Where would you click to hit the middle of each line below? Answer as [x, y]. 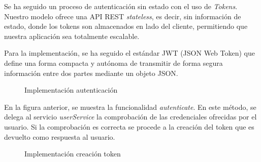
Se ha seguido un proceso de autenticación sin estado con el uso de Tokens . [121, 6]
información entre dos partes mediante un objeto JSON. [91, 73]
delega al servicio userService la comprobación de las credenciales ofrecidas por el [130, 117]
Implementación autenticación [71, 90]
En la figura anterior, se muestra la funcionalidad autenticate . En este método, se [130, 107]
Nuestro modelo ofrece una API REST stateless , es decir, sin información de [123, 16]
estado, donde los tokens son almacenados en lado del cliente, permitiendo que [126, 26]
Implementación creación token [73, 154]
